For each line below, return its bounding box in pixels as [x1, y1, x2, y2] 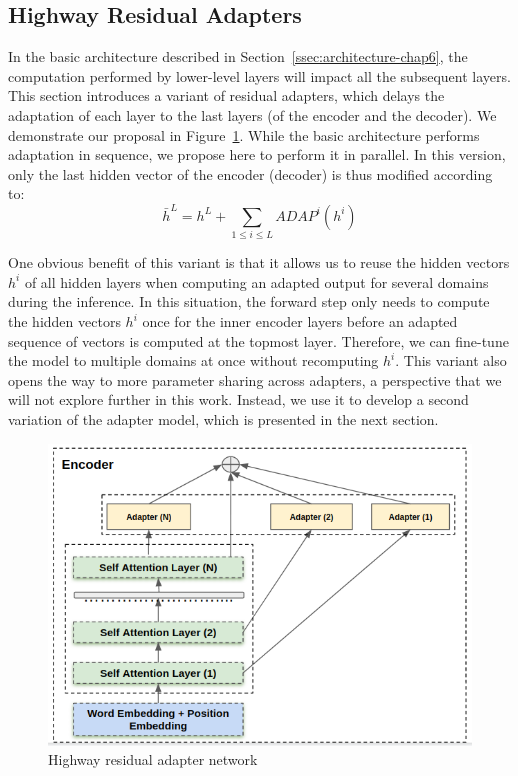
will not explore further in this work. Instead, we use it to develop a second [8, 389, 469, 410]
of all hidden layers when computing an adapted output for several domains [24, 271, 489, 292]
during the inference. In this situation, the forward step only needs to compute [8, 291, 490, 312]
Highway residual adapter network [48, 749, 258, 770]
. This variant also [395, 350, 507, 371]
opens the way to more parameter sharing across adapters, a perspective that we [8, 369, 502, 390]
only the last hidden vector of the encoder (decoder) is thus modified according [8, 163, 493, 184]
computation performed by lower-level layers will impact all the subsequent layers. [8, 65, 511, 86]
